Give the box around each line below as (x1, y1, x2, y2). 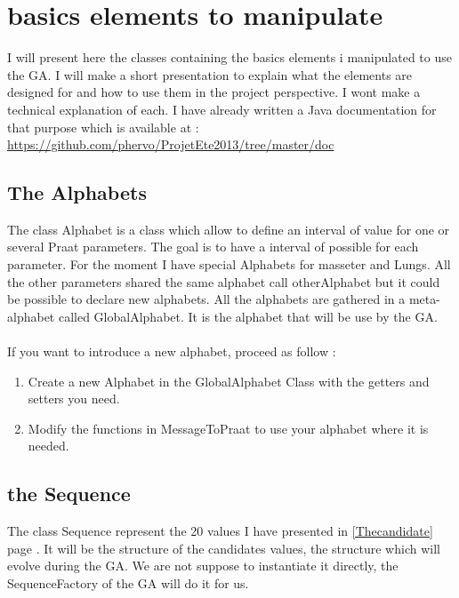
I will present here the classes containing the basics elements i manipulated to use (7, 48, 452, 67)
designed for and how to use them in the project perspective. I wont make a (7, 83, 421, 101)
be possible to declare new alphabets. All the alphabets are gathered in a (7, 290, 406, 308)
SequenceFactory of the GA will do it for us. (7, 574, 249, 592)
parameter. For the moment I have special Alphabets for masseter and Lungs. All (7, 255, 451, 274)
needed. (28, 436, 69, 455)
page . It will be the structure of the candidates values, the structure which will (7, 538, 440, 557)
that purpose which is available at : (7, 117, 199, 136)
